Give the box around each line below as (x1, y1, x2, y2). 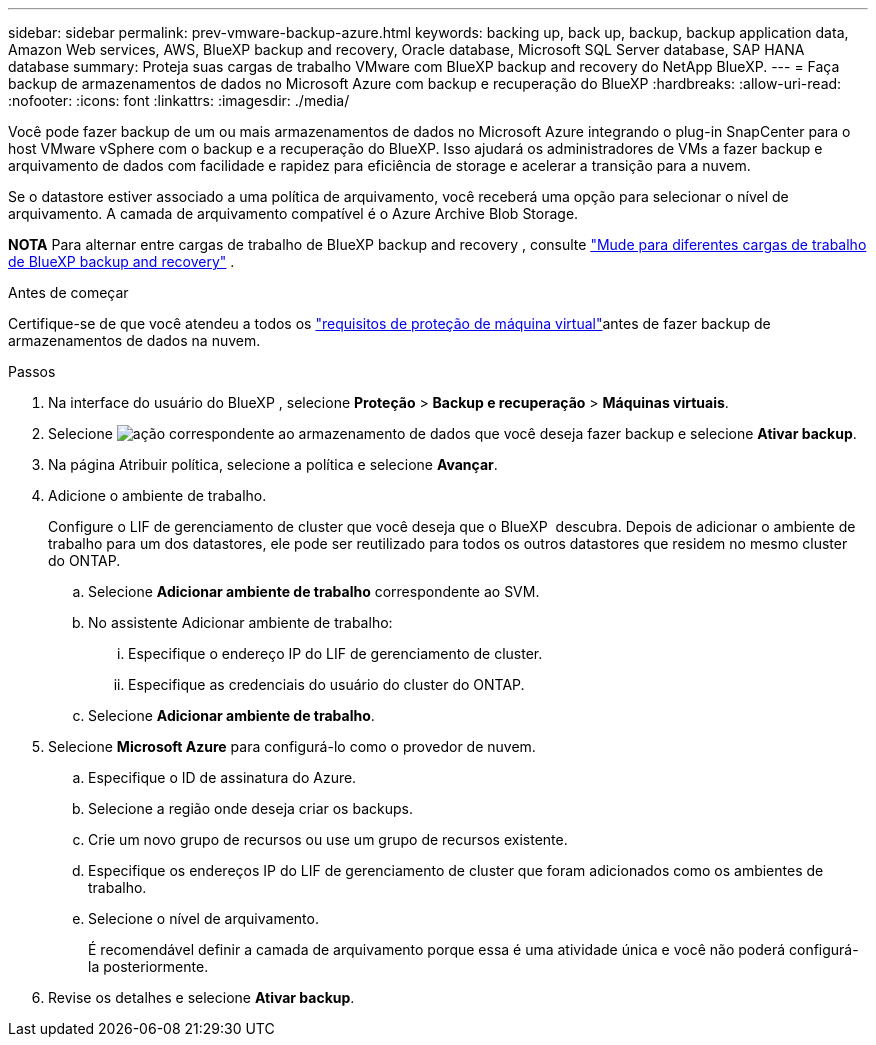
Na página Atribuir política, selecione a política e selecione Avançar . (48, 456, 498, 473)
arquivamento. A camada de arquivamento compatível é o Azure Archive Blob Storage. (8, 205, 579, 222)
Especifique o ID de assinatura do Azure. (88, 769, 357, 786)
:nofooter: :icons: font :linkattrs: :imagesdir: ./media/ (8, 92, 350, 109)
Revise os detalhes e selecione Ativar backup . (48, 989, 355, 1006)
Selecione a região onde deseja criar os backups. (88, 800, 413, 817)
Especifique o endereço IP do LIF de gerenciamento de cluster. (128, 645, 543, 662)
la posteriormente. (88, 958, 209, 975)
